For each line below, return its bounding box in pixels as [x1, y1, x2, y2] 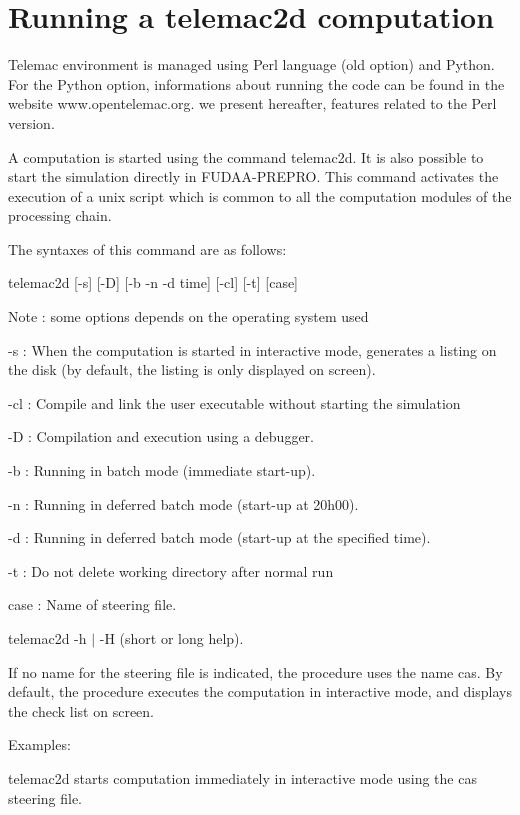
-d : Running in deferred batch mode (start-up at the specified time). [8, 527, 431, 548]
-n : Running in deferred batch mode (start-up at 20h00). [8, 493, 359, 514]
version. [8, 112, 55, 133]
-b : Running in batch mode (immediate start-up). [8, 460, 316, 481]
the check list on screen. [8, 700, 154, 721]
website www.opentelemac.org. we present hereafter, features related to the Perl [8, 93, 497, 114]
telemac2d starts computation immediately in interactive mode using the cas [8, 767, 477, 788]
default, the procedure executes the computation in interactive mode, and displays [8, 681, 512, 702]
